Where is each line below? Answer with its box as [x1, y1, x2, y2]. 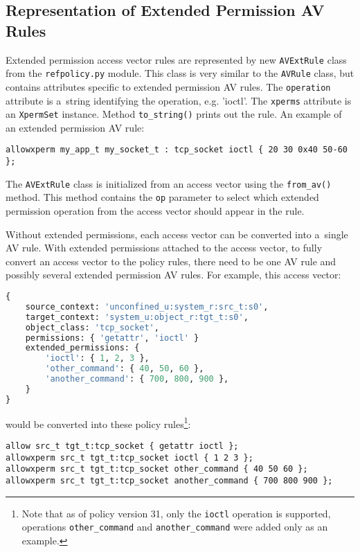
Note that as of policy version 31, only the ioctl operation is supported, [21, 506, 331, 520]
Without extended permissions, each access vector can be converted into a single [6, 226, 348, 241]
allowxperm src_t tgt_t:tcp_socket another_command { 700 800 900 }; [6, 475, 333, 486]
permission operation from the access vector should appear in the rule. [6, 204, 305, 218]
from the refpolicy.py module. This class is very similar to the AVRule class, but [6, 66, 354, 80]
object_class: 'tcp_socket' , [25, 322, 159, 332]
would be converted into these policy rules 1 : [6, 414, 191, 431]
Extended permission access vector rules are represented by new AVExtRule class [6, 52, 347, 66]
